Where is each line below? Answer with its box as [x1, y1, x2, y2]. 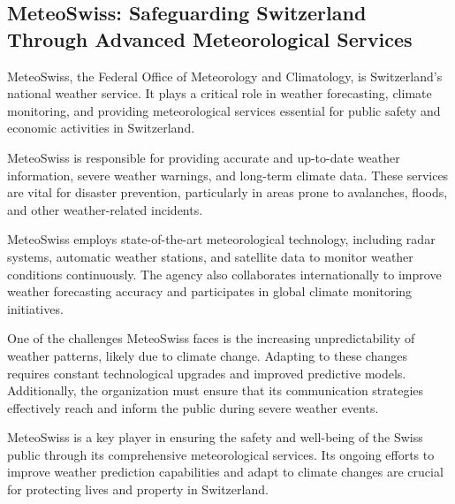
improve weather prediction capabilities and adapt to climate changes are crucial [7, 462, 444, 481]
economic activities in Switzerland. [7, 118, 195, 137]
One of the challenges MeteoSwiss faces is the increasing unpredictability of [7, 329, 415, 347]
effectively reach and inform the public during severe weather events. [7, 398, 379, 416]
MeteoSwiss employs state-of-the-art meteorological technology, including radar [7, 230, 436, 248]
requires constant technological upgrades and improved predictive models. [7, 363, 406, 382]
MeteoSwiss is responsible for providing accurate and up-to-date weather [7, 148, 400, 166]
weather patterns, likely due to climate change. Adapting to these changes [7, 346, 407, 364]
